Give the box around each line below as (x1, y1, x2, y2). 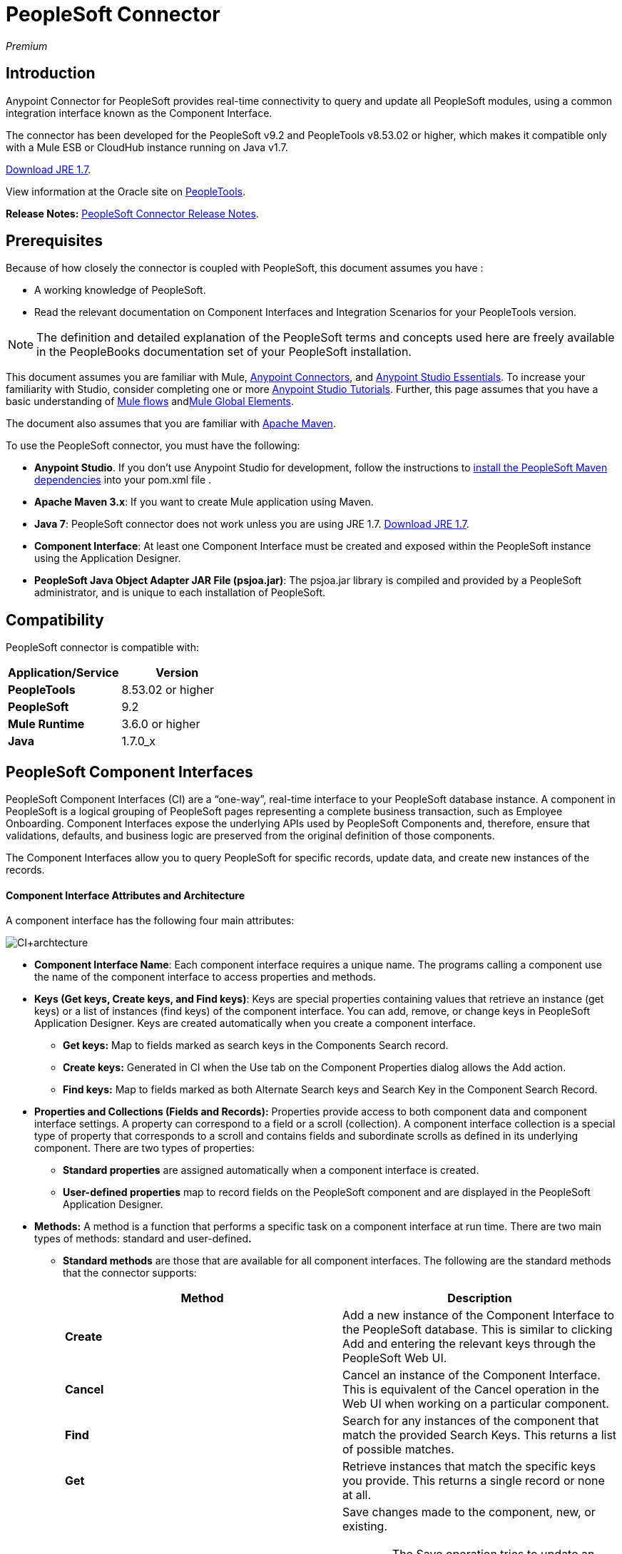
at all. (342, 1488, 372, 1503)
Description (447, 1291, 512, 1306)
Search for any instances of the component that (342, 1414, 599, 1428)
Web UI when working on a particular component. (342, 1396, 609, 1411)
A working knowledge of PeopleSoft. (34, 284, 206, 297)
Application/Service (8, 665, 119, 680)
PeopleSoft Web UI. (342, 1351, 447, 1366)
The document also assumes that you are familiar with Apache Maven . (6, 417, 336, 430)
